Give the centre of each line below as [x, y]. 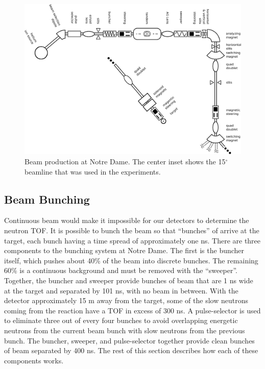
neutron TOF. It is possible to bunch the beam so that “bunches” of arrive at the [132, 230]
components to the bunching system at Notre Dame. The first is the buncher [124, 250]
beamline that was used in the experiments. [93, 171]
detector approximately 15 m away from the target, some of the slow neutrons [126, 300]
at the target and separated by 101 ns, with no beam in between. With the [121, 290]
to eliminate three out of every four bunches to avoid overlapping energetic [121, 320]
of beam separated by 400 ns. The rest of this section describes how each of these [131, 350]
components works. [34, 360]
